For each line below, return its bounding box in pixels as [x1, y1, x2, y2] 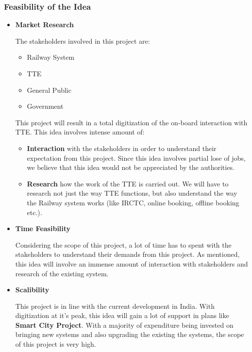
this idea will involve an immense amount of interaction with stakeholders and [15, 258, 248, 268]
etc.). [27, 207, 42, 217]
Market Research [15, 19, 74, 30]
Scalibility [15, 285, 50, 295]
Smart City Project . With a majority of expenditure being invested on [15, 319, 234, 330]
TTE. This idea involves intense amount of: [15, 127, 145, 137]
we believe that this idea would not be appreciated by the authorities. [27, 162, 235, 172]
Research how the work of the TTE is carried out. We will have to [27, 178, 229, 188]
